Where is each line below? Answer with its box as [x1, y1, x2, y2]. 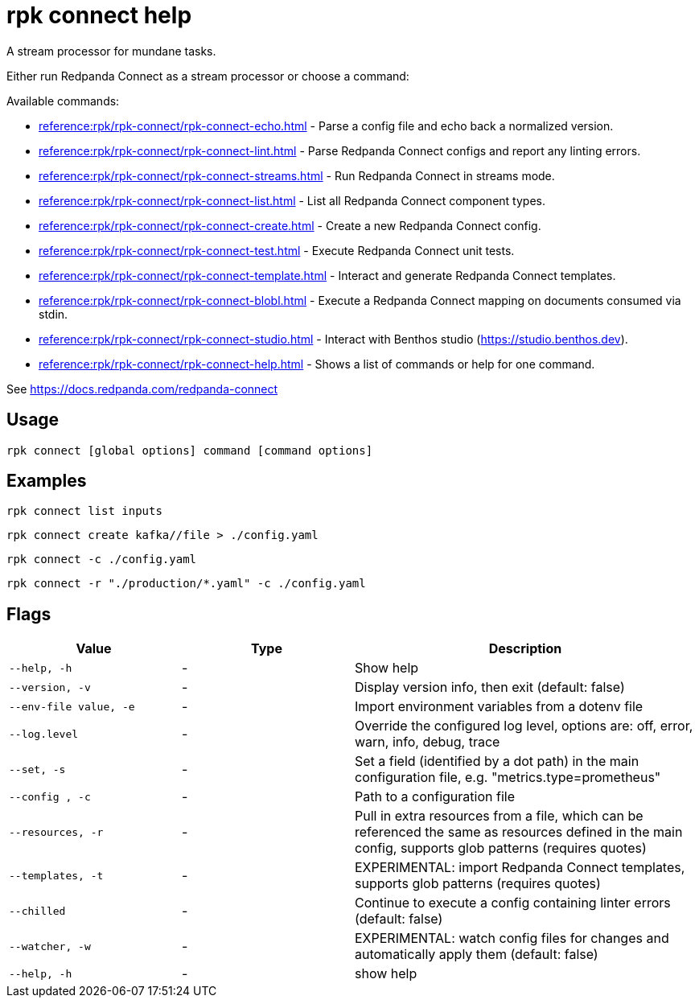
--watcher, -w [9, 940, 91, 953]
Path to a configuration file [355, 788, 515, 805]
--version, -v [9, 681, 91, 693]
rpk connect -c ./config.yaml [6, 553, 197, 566]
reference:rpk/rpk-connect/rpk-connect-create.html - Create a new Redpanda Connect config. [39, 218, 541, 232]
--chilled [9, 904, 66, 917]
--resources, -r [9, 825, 104, 838]
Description [488, 640, 562, 657]
